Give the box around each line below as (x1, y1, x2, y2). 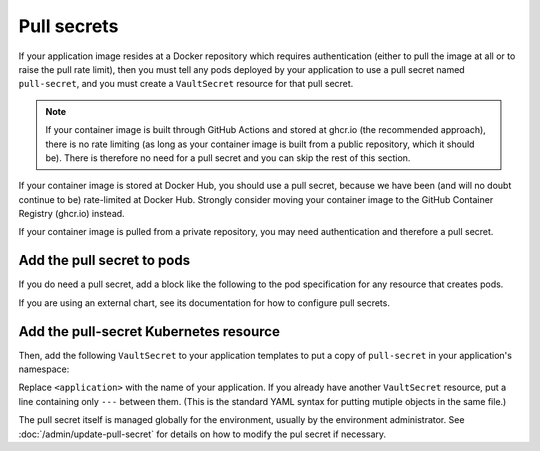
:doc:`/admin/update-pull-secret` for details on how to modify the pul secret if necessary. (18, 428, 387, 440)
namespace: (18, 363, 70, 375)
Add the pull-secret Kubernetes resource (18, 323, 280, 340)
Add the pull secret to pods (18, 252, 190, 269)
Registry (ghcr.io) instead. (18, 208, 125, 220)
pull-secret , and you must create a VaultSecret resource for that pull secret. (18, 78, 354, 90)
